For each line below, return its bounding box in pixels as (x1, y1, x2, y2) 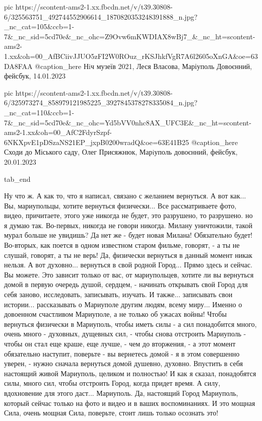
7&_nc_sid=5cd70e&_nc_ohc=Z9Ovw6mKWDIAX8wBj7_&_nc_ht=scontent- (4, 31, 255, 41)
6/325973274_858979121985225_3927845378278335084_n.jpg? (4, 97, 198, 108)
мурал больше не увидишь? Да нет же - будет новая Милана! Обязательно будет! (4, 230, 253, 240)
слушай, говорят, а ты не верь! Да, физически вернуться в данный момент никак (4, 249, 252, 260)
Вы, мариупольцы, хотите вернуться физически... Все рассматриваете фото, (4, 200, 237, 210)
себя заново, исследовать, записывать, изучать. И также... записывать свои (4, 289, 233, 300)
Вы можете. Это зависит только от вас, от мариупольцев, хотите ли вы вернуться (4, 269, 254, 279)
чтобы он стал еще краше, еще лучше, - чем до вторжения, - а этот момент (4, 338, 236, 348)
